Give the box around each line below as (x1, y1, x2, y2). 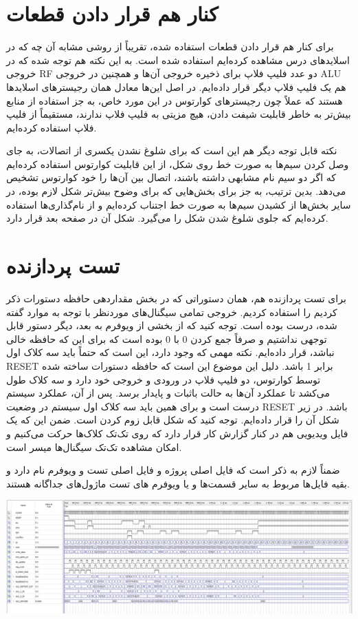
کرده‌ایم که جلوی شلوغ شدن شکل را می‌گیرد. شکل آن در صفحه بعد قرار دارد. (6, 211, 328, 225)
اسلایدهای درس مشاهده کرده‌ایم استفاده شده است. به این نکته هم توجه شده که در (6, 52, 350, 67)
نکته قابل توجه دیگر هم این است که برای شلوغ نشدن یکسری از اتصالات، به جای (6, 143, 337, 158)
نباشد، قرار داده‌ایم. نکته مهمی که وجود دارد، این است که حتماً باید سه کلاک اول (6, 345, 335, 359)
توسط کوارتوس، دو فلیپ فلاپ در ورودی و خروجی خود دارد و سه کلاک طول (6, 372, 321, 386)
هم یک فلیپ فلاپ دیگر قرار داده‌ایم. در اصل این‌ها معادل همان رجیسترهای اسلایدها (6, 79, 346, 94)
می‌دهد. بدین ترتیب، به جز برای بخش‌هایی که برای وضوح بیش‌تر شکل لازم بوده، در (6, 184, 346, 198)
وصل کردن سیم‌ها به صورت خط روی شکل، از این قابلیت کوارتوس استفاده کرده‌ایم (6, 156, 349, 171)
